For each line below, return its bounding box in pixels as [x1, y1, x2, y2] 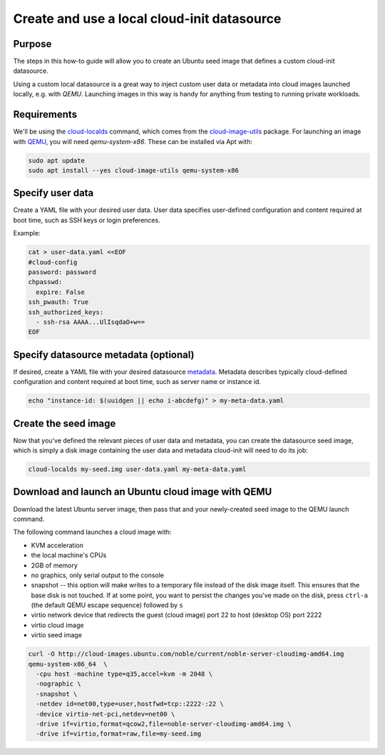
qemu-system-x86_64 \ [28, 660, 108, 668]
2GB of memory [31, 561, 78, 569]
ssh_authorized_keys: [28, 308, 104, 316]
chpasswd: [28, 278, 63, 286]
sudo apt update [28, 156, 86, 164]
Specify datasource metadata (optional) [13, 348, 195, 360]
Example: [13, 229, 41, 238]
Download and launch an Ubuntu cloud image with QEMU [13, 486, 272, 498]
